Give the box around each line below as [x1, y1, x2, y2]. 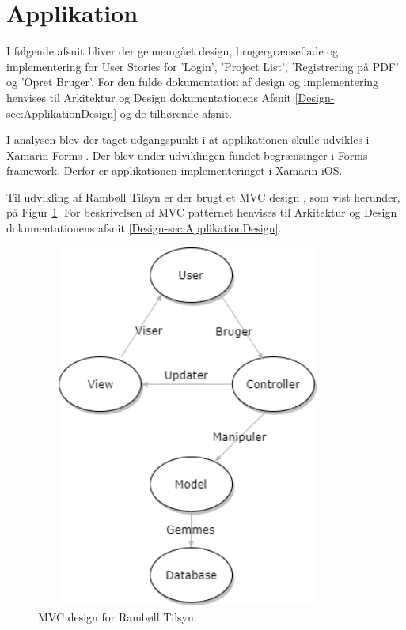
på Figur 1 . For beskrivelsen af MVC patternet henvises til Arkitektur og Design [6, 204, 397, 221]
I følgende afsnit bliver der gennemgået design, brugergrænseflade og [6, 43, 339, 59]
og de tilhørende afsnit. [120, 104, 233, 121]
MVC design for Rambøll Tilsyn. [38, 608, 197, 624]
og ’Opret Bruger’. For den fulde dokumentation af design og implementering [6, 74, 379, 90]
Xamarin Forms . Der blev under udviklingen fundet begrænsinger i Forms [6, 146, 368, 163]
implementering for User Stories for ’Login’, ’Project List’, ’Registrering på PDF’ [6, 58, 399, 74]
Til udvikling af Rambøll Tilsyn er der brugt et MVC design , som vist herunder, [6, 188, 400, 205]
